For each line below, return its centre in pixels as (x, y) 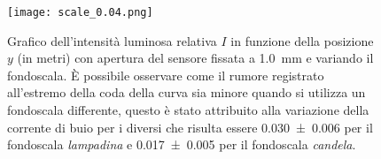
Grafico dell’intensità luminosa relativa (112, 40)
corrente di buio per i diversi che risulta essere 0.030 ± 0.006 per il (190, 127)
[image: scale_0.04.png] (80, 12)
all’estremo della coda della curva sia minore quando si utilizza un (187, 92)
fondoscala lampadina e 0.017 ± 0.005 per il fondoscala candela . (182, 144)
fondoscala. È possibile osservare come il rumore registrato (166, 75)
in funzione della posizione (302, 40)
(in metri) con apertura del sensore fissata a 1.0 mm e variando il (195, 58)
